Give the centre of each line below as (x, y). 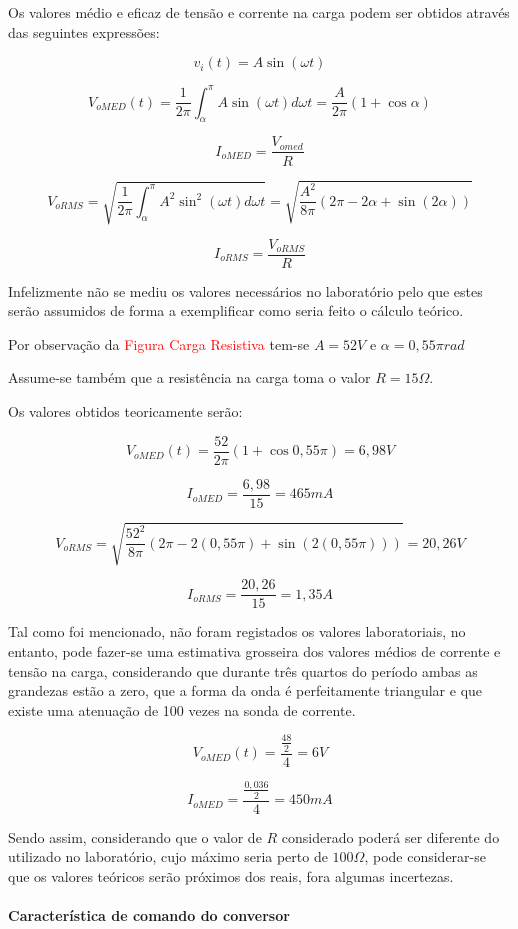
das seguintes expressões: (84, 31)
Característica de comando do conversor (149, 915)
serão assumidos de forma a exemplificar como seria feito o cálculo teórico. (236, 310)
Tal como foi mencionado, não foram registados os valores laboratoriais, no (237, 631)
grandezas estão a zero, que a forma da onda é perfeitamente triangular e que (245, 690)
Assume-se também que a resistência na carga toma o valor (189, 377)
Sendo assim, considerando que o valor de (135, 836)
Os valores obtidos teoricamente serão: (125, 411)
